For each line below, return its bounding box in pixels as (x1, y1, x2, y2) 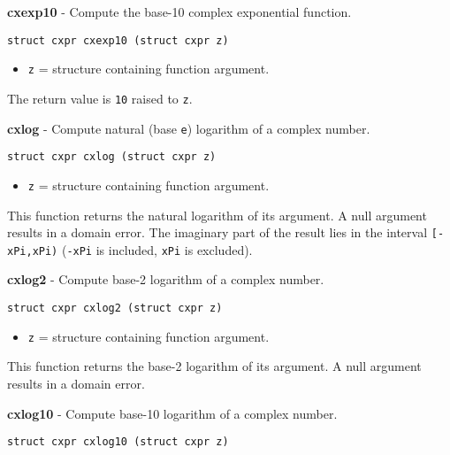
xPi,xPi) (7, 244, 58, 258)
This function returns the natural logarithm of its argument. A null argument (7, 205, 427, 224)
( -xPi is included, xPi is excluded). (61, 240, 253, 258)
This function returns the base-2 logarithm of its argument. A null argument (7, 357, 422, 375)
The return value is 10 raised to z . (7, 89, 193, 107)
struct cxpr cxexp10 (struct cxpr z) (7, 34, 229, 47)
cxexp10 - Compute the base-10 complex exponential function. (7, 3, 352, 20)
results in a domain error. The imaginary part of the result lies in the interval (7, 223, 428, 242)
